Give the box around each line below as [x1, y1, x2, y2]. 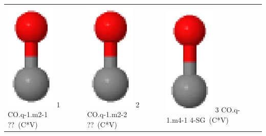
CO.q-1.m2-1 [8, 109, 48, 120]
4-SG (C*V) [190, 115, 229, 125]
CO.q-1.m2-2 [87, 109, 127, 120]
